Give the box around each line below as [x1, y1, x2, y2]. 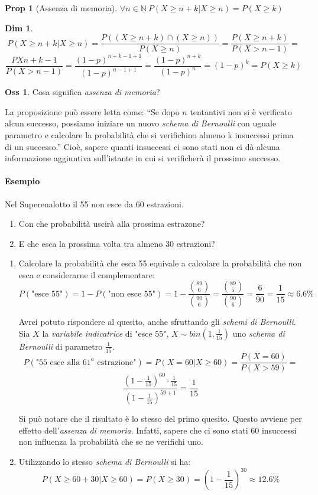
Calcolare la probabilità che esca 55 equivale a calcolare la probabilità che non [18, 257, 302, 269]
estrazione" [97, 358, 137, 367]
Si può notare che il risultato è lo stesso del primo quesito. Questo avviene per [18, 412, 302, 425]
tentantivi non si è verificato [190, 105, 292, 118]
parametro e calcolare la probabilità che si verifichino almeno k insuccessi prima [5, 128, 294, 141]
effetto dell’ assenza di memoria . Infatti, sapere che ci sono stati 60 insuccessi [18, 424, 297, 436]
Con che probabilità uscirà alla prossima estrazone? [18, 217, 205, 230]
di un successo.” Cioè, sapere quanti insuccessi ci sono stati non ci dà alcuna [5, 140, 280, 152]
